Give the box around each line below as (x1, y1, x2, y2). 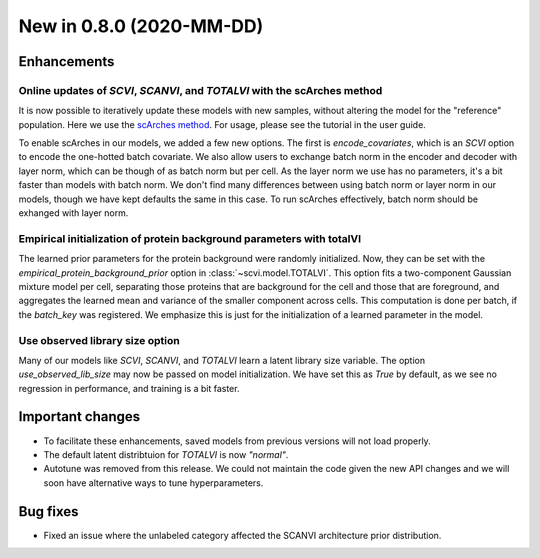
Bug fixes (18, 503, 79, 520)
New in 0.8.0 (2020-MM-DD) (18, 15, 264, 37)
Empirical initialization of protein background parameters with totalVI (18, 231, 362, 245)
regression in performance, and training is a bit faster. (18, 382, 240, 394)
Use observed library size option (18, 333, 180, 347)
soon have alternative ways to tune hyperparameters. (43, 476, 264, 489)
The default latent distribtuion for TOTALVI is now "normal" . (43, 448, 289, 460)
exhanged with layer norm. (18, 207, 129, 219)
